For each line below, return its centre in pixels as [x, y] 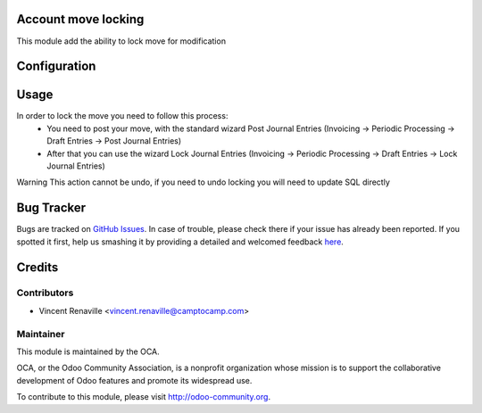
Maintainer [41, 334]
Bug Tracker [51, 208]
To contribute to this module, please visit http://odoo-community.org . [144, 397]
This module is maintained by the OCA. [88, 351]
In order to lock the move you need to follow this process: [122, 116]
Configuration [56, 66]
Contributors [45, 293]
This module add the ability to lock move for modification [121, 41]
